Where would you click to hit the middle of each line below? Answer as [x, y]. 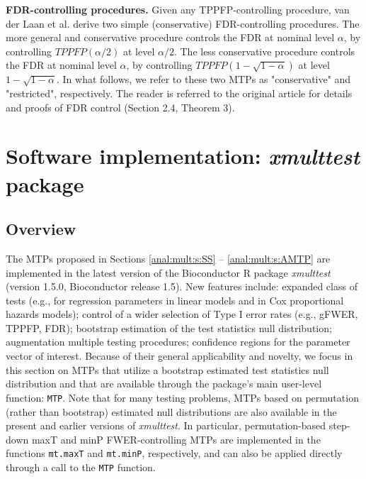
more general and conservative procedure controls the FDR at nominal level [170, 37]
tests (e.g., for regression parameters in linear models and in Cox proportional [175, 300]
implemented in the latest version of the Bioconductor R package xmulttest [168, 272]
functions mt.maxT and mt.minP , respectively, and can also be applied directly [174, 453]
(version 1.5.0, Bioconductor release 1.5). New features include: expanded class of [182, 286]
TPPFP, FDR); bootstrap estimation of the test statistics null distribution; [169, 327]
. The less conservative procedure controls [264, 51]
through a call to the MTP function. [81, 467]
